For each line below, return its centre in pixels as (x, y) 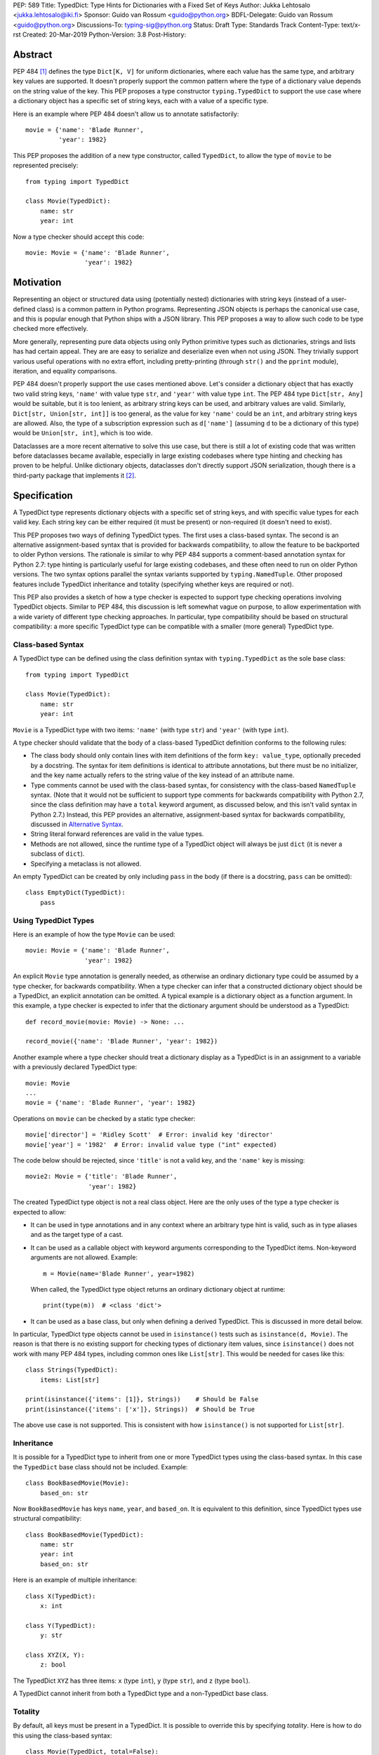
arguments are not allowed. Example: (84, 1257)
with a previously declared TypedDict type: (75, 1067)
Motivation (37, 283)
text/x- (351, 25)
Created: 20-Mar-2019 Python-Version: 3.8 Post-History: (104, 34)
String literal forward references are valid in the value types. (117, 834)
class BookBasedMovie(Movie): (78, 1483)
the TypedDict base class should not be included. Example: (100, 1466)
